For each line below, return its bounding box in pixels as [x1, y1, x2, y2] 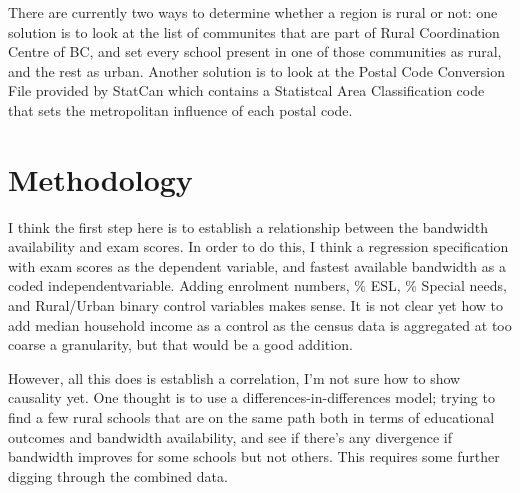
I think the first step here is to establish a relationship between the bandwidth [8, 216, 489, 237]
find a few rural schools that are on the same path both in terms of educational [8, 407, 495, 428]
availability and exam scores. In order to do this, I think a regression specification [8, 236, 509, 257]
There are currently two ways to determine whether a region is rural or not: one [8, 2, 498, 22]
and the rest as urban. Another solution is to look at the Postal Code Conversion [8, 60, 506, 81]
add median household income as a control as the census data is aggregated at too [8, 314, 512, 335]
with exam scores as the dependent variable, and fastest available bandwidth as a [8, 255, 506, 276]
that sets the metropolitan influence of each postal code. [8, 99, 353, 120]
